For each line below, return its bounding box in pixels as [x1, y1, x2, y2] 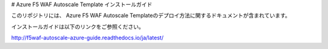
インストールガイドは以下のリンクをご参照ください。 [11, 23, 145, 30]
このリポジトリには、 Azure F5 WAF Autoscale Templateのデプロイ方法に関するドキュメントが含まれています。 [11, 12, 291, 19]
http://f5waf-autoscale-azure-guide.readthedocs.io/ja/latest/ [11, 34, 164, 42]
